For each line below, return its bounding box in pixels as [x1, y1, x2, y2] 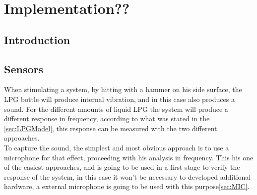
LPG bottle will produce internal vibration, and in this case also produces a [4, 94, 235, 104]
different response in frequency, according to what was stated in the [4, 113, 210, 124]
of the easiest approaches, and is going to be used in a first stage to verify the [4, 162, 240, 172]
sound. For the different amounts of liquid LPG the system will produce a [4, 103, 228, 114]
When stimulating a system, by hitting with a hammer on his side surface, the [4, 84, 242, 95]
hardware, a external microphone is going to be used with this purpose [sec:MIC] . [4, 181, 250, 192]
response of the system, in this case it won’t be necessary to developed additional [4, 171, 251, 182]
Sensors [4, 61, 44, 76]
